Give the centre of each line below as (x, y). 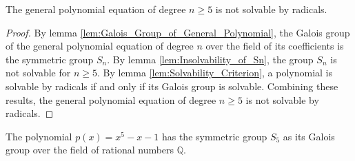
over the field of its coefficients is (275, 46)
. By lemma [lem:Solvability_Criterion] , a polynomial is (215, 73)
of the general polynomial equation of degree (100, 46)
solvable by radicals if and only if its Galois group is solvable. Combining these (172, 86)
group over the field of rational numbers (90, 150)
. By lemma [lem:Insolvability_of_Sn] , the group (210, 59)
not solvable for (38, 73)
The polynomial (39, 136)
